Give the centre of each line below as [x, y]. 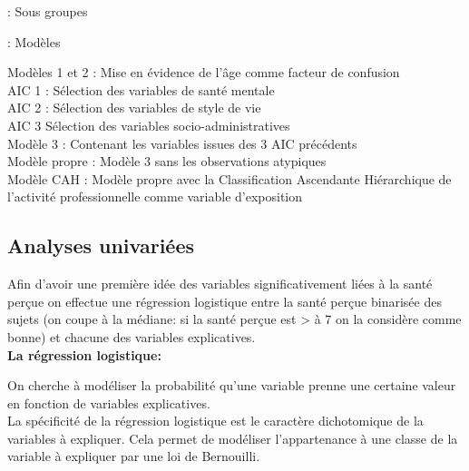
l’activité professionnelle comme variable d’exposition [155, 196]
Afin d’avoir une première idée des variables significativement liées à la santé [220, 284]
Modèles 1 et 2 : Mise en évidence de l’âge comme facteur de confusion [204, 72]
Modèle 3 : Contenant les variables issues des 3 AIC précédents [182, 143]
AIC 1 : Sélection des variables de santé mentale [141, 89]
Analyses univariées [101, 245]
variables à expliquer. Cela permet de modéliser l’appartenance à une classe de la [233, 438]
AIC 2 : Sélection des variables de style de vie [134, 108]
